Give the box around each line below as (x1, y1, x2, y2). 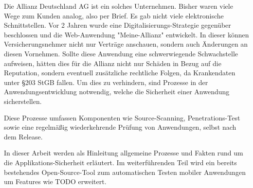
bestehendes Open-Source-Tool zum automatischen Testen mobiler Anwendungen (4, 167, 246, 177)
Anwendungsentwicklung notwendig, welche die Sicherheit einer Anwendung (4, 86, 230, 97)
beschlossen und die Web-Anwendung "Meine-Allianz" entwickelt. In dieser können (4, 29, 249, 39)
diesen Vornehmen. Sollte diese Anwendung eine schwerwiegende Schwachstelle (4, 48, 238, 58)
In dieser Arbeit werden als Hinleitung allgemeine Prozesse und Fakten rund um (4, 148, 243, 158)
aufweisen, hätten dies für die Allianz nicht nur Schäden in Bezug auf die (4, 58, 221, 68)
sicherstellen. (4, 96, 42, 106)
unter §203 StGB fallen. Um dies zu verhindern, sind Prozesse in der (4, 77, 208, 87)
